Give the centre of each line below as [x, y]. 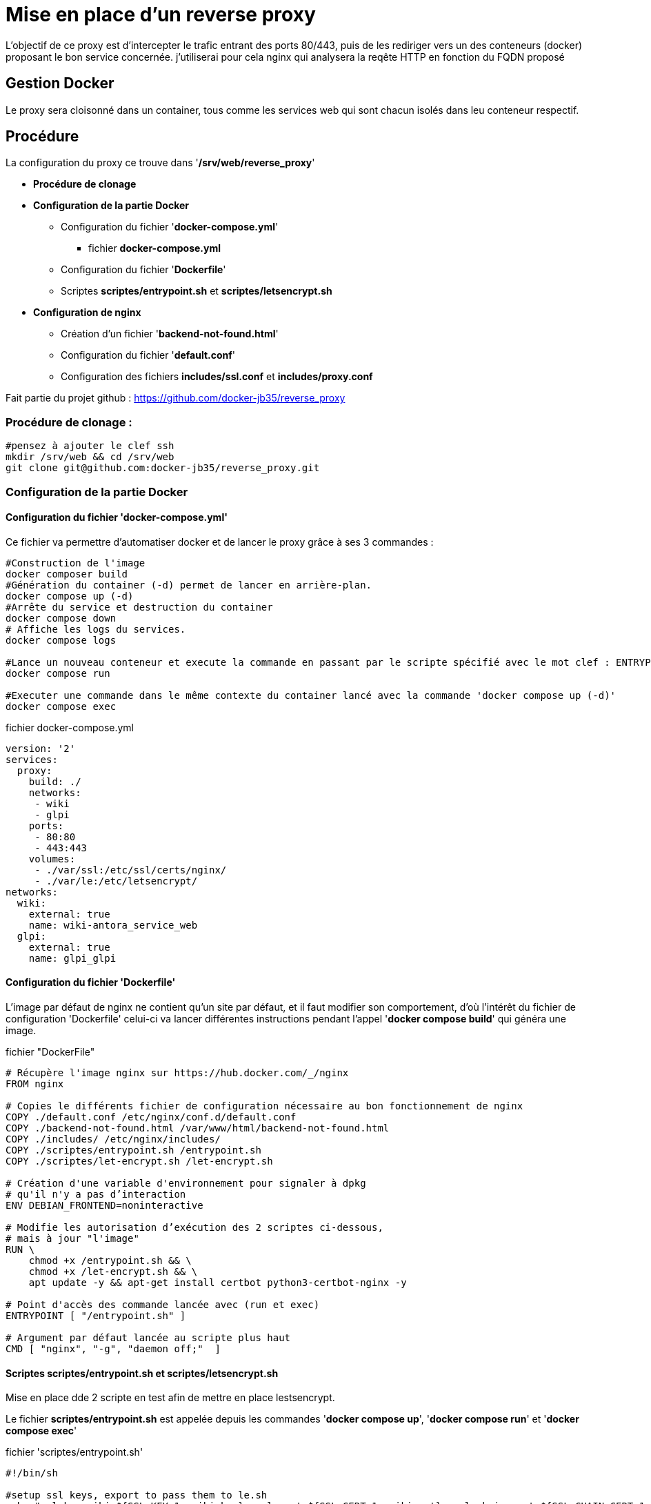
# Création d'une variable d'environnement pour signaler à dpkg [186, 1183]
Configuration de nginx [87, 313]
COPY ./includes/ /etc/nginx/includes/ [113, 1139]
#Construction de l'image [76, 563]
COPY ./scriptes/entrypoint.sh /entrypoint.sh [133, 1150]
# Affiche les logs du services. [96, 629]
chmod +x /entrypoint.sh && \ [110, 1260]
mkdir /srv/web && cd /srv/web [90, 457]
